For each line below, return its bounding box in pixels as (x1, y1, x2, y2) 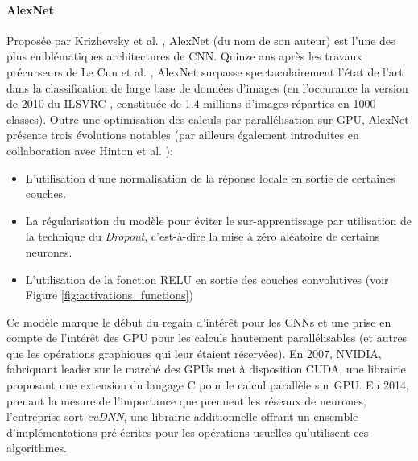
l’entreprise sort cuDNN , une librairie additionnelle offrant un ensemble (6, 408, 358, 425)
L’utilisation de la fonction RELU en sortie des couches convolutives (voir (25, 270, 389, 287)
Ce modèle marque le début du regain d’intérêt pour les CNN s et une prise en (6, 313, 391, 330)
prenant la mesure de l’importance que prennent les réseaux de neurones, (6, 392, 366, 409)
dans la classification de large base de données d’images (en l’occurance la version (6, 79, 408, 96)
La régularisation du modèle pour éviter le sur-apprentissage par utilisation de (25, 212, 412, 228)
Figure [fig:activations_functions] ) (25, 286, 193, 303)
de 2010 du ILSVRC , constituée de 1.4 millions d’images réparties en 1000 (6, 95, 376, 112)
